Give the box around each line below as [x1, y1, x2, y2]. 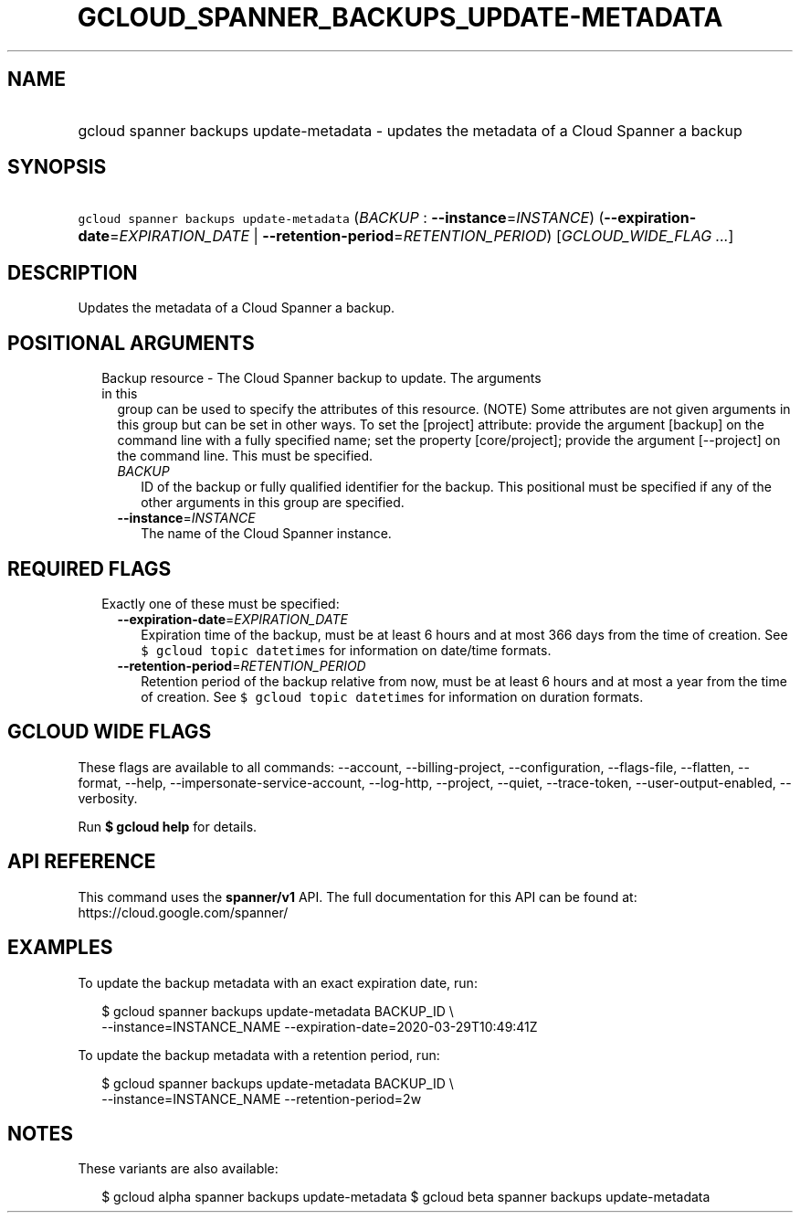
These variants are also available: [78, 1161, 279, 1177]
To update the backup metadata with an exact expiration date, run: [78, 974, 478, 991]
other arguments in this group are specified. [141, 494, 405, 511]
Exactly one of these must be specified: [101, 595, 340, 611]
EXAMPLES [7, 936, 113, 960]
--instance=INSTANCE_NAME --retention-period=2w [101, 1090, 422, 1107]
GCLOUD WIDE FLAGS [7, 720, 212, 744]
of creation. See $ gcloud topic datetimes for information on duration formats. [141, 688, 644, 705]
